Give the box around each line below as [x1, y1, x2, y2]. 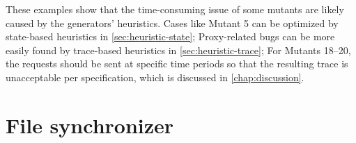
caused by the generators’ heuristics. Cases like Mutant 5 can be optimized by [6, 15, 339, 30]
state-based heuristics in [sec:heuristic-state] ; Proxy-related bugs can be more [6, 29, 335, 44]
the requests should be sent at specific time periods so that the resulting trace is [6, 56, 348, 71]
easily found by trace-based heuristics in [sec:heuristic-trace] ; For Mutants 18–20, [6, 42, 351, 57]
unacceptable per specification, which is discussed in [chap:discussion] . [6, 69, 304, 84]
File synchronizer [6, 110, 174, 139]
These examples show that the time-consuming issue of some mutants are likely [6, 2, 344, 16]
